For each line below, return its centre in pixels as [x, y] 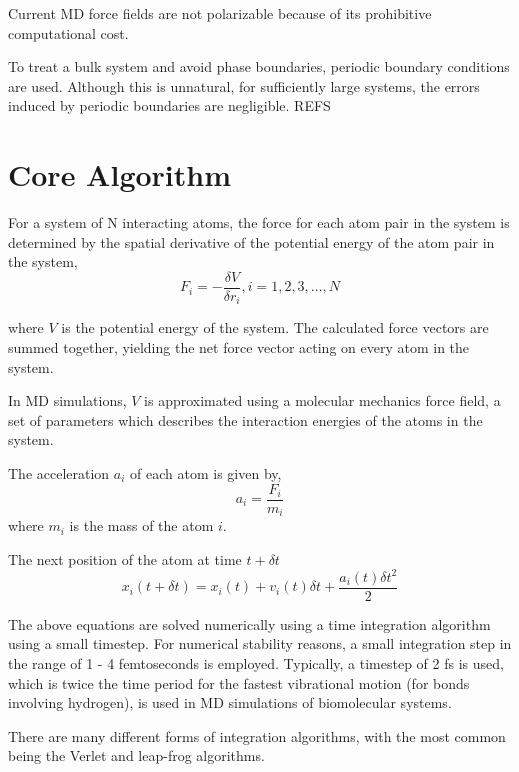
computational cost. [68, 32]
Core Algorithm [120, 174]
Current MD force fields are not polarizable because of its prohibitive [220, 13]
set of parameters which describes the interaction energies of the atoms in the [245, 419]
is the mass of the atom [141, 525]
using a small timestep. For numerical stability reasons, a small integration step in [260, 643]
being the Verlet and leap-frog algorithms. [136, 755]
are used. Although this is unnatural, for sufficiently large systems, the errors [244, 85]
